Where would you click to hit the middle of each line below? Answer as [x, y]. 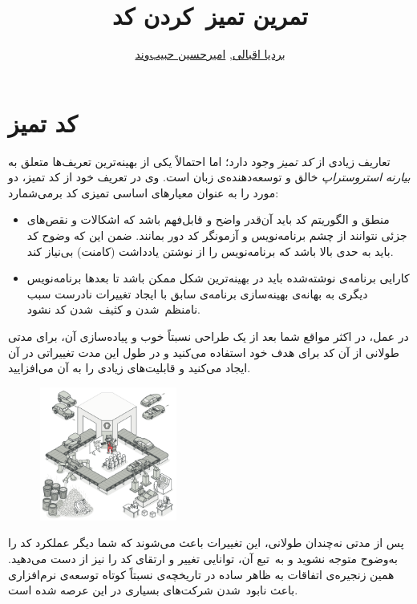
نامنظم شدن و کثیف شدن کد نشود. [113, 309]
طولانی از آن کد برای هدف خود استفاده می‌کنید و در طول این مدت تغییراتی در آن [204, 352]
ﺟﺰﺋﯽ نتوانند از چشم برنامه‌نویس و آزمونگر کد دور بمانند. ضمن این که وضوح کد [217, 235]
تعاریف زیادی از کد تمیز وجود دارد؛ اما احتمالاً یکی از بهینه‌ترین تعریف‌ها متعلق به [199, 161]
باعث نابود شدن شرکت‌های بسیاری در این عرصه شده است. [153, 590]
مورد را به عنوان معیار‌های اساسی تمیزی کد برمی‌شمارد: [144, 192]
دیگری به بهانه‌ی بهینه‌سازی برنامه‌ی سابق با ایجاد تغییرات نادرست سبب [197, 293]
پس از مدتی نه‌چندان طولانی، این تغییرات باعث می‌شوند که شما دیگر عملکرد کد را [206, 543]
